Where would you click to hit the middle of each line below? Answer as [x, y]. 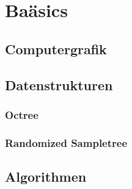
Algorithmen [46, 177]
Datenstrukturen [59, 84]
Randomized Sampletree [66, 142]
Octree [22, 114]
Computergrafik [56, 48]
